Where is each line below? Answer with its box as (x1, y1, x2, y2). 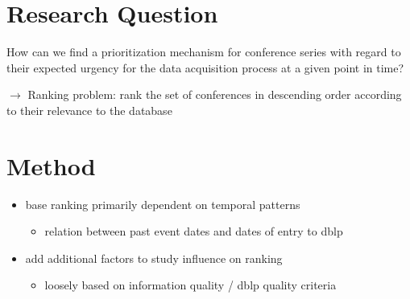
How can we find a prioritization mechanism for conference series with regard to (6, 43, 401, 60)
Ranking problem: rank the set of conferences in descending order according (27, 86, 402, 103)
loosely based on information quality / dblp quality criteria (44, 276, 337, 293)
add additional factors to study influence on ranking (25, 249, 283, 266)
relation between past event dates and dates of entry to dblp (44, 223, 343, 240)
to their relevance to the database (6, 101, 172, 118)
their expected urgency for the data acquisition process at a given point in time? (6, 59, 404, 76)
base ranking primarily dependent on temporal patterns (25, 195, 300, 212)
